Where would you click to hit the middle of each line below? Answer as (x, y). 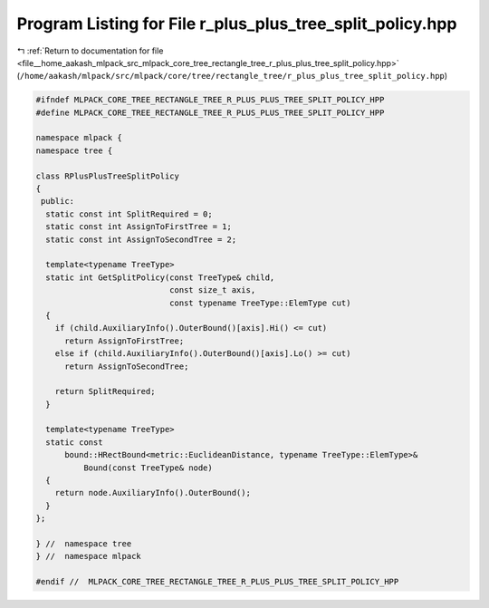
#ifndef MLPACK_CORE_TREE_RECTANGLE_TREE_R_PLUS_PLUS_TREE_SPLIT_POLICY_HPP (210, 100)
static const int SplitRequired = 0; (129, 214)
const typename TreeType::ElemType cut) (260, 303)
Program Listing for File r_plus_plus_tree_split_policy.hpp (237, 24)
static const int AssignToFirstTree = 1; (139, 227)
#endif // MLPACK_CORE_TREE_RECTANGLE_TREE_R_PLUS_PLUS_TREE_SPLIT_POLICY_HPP (217, 582)
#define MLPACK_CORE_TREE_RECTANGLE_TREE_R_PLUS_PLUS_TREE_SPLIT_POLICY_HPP (210, 112)
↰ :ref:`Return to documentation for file (90, 51)
